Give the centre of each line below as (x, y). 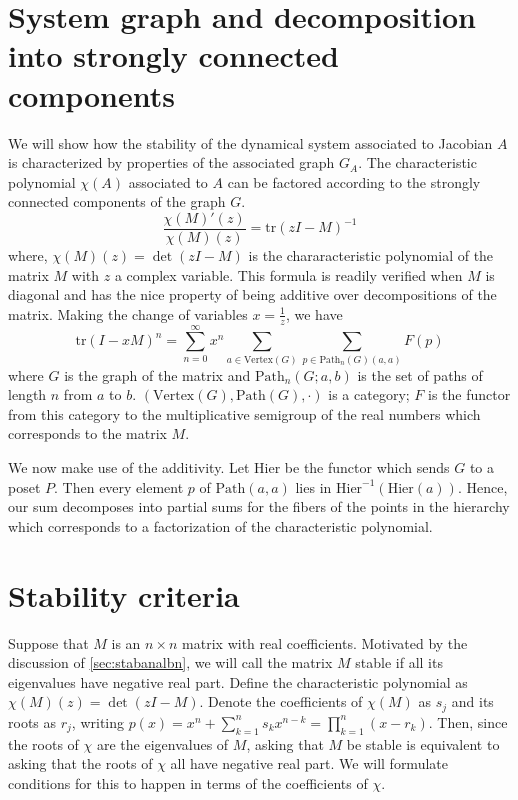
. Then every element (119, 486)
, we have (314, 313)
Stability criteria (124, 594)
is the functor (469, 394)
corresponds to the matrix (87, 433)
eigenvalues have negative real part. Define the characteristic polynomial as (238, 681)
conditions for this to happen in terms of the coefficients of (188, 782)
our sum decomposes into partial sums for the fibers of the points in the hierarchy (259, 506)
